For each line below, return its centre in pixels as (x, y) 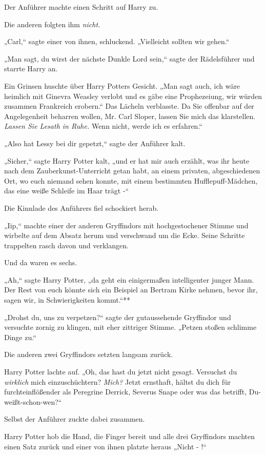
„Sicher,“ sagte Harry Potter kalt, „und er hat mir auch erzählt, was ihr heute (127, 160)
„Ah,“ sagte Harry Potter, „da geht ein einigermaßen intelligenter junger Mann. (129, 279)
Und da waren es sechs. (41, 262)
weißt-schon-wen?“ (33, 401)
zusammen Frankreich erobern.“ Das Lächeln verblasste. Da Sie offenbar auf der (129, 106)
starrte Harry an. (31, 68)
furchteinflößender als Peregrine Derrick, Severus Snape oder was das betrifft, (126, 392)
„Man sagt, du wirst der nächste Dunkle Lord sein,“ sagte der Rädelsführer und (129, 58)
